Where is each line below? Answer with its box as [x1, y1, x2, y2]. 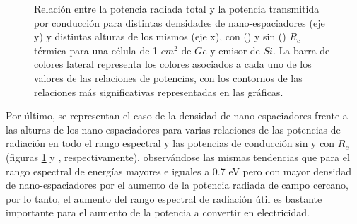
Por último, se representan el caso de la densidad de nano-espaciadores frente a [6, 108, 348, 123]
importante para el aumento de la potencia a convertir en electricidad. [6, 205, 310, 220]
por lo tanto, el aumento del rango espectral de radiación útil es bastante [6, 191, 322, 206]
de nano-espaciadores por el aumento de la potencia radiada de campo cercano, [6, 177, 349, 192]
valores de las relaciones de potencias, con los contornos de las [34, 70, 303, 85]
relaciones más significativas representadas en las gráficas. [34, 84, 283, 99]
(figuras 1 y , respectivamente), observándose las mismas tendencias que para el [6, 149, 350, 164]
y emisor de [210, 42, 260, 57]
